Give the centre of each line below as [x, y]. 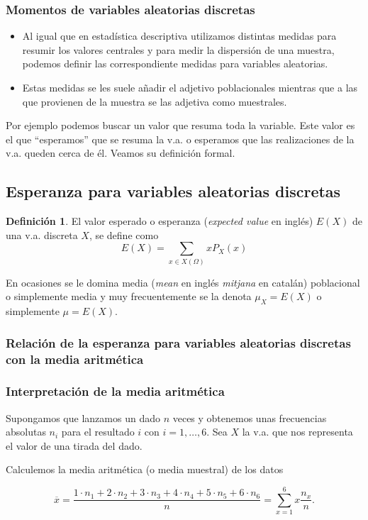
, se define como [124, 234]
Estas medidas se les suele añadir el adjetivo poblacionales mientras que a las [190, 87]
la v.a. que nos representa [297, 432]
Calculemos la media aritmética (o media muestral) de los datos [145, 469]
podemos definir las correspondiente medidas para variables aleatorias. [175, 63]
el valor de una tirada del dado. [74, 445]
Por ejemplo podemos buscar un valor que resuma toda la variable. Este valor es [180, 125]
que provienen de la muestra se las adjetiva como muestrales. [155, 101]
